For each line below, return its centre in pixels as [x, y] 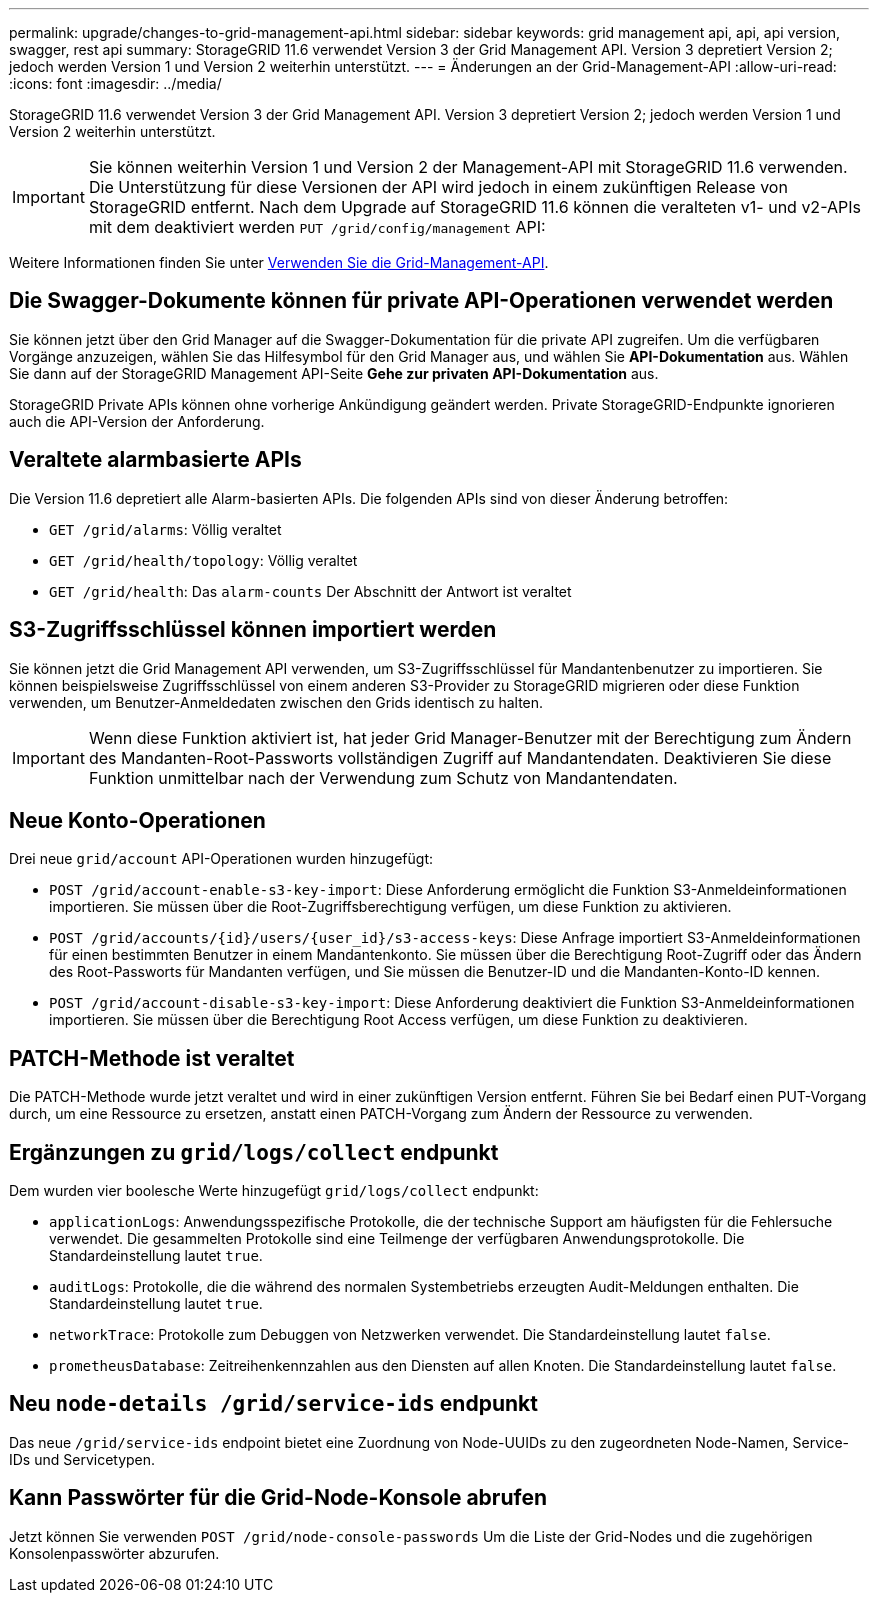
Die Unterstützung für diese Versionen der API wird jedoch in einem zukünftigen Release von [438, 187]
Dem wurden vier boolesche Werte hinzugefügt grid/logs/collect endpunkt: [274, 1191]
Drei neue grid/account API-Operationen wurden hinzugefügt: [221, 859]
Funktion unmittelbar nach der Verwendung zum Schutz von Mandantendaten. [383, 777]
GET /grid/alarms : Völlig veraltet [165, 529]
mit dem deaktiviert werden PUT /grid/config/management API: [317, 227]
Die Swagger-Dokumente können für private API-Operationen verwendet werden [421, 301]
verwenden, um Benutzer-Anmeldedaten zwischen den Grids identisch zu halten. [276, 702]
